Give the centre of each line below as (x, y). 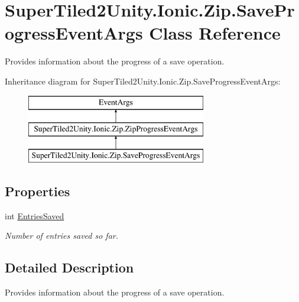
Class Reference (215, 33)
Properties (38, 191)
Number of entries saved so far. (62, 236)
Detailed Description (69, 267)
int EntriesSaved (35, 215)
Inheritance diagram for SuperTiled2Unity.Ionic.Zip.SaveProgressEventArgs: (143, 81)
